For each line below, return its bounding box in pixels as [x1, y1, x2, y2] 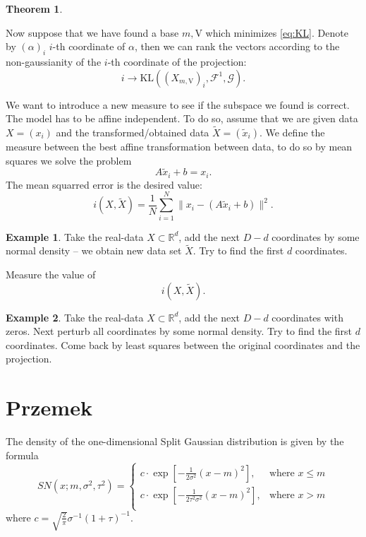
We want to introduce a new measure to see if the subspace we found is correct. [6, 97, 350, 112]
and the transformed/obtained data [56, 124, 209, 139]
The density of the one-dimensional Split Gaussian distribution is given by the [6, 434, 344, 449]
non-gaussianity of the [6, 54, 102, 69]
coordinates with [272, 309, 343, 324]
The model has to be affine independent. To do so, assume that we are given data [6, 111, 358, 126]
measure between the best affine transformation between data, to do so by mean [6, 138, 353, 153]
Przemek [6, 393, 92, 422]
